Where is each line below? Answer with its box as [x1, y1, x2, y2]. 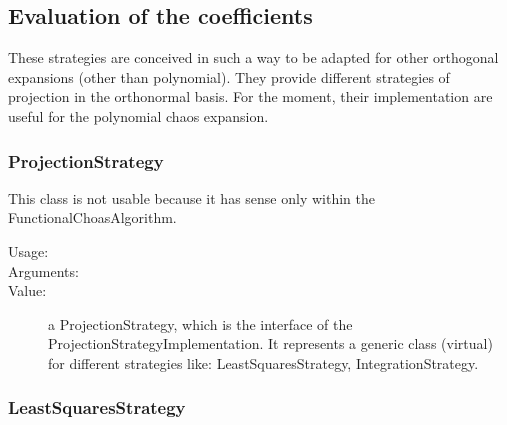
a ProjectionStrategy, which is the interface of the [48, 313, 353, 334]
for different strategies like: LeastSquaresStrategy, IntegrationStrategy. [48, 352, 479, 373]
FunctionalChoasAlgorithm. [8, 207, 177, 228]
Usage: [8, 240, 49, 261]
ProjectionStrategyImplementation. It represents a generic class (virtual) [48, 333, 493, 354]
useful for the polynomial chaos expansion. [8, 105, 269, 126]
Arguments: [8, 260, 79, 281]
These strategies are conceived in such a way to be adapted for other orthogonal [8, 47, 499, 68]
